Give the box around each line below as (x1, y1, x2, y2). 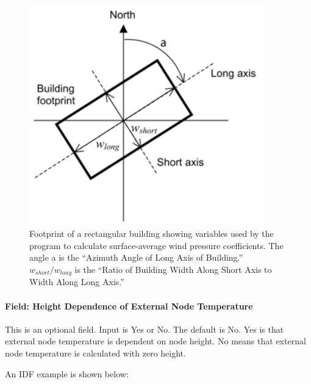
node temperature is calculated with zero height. (5, 346, 186, 359)
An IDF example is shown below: (5, 367, 129, 380)
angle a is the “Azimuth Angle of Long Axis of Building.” (29, 251, 243, 264)
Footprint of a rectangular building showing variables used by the (29, 227, 274, 240)
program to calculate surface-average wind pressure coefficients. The (29, 239, 284, 252)
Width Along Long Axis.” (29, 275, 124, 288)
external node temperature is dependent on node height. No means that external (5, 335, 306, 347)
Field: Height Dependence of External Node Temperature (5, 299, 253, 312)
